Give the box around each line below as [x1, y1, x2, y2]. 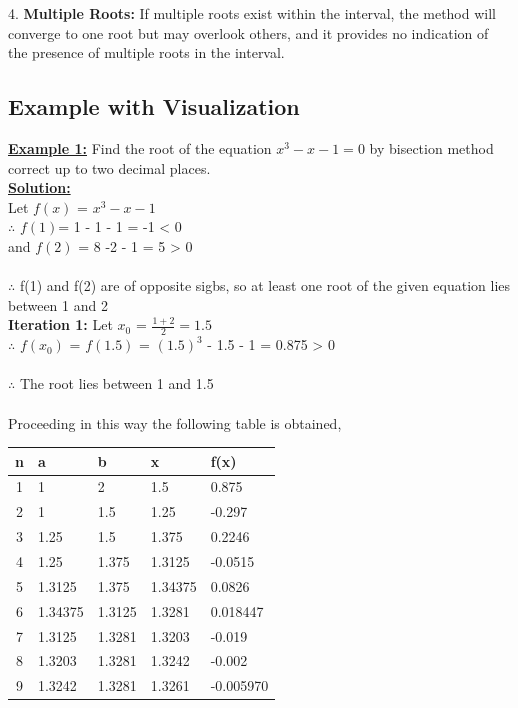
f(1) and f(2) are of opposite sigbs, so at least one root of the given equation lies [19, 275, 511, 296]
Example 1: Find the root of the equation [8, 137, 272, 158]
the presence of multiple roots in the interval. [8, 42, 285, 63]
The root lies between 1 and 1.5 [19, 373, 214, 394]
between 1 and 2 [8, 294, 108, 315]
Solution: [8, 177, 71, 198]
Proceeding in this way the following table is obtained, [8, 412, 342, 433]
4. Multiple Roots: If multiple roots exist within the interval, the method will [8, 3, 496, 23]
